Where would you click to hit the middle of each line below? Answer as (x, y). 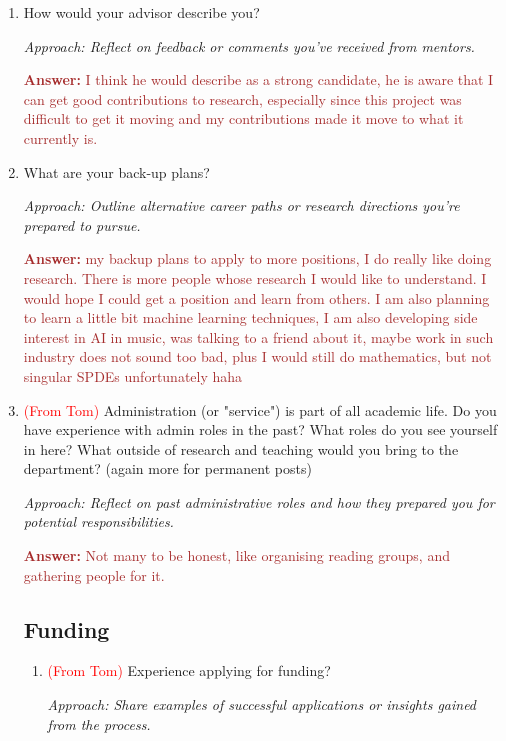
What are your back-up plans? (116, 171)
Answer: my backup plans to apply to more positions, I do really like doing (257, 258)
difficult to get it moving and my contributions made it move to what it (243, 118)
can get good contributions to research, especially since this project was (242, 98)
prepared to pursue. (82, 224)
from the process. (99, 723)
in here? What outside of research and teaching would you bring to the (241, 448)
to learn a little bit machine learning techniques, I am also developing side (250, 317)
